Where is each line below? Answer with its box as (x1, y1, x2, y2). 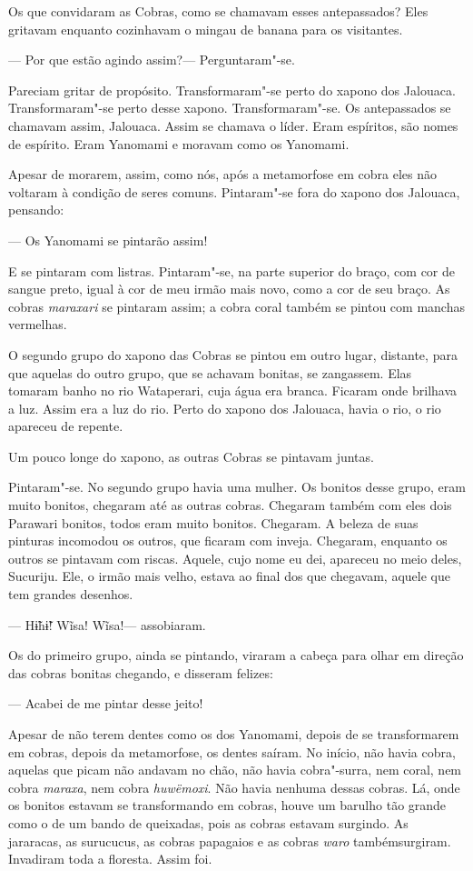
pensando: (8, 200, 64, 219)
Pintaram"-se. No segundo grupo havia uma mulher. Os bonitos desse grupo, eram (8, 477, 466, 496)
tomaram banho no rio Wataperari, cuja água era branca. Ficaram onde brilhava (8, 381, 458, 400)
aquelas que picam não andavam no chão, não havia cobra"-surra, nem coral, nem (8, 760, 462, 779)
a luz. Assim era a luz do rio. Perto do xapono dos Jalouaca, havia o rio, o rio (8, 398, 441, 417)
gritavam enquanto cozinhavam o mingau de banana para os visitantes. (8, 19, 403, 38)
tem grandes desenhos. (8, 585, 133, 604)
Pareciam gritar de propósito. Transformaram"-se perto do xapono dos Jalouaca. (8, 80, 456, 99)
